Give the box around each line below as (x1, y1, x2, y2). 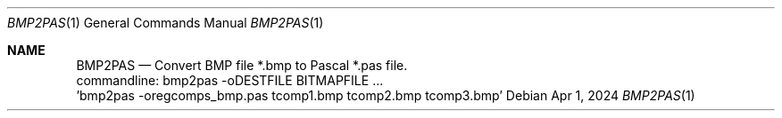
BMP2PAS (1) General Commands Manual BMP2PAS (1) (7, 15, 324, 30)
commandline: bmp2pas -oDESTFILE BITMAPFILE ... (76, 73, 384, 88)
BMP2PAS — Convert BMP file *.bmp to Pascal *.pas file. (76, 58, 408, 73)
